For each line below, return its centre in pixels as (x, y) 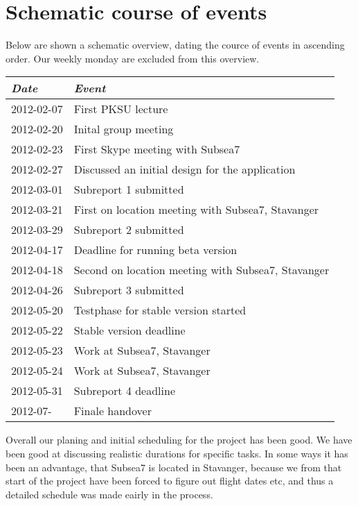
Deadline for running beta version (155, 250)
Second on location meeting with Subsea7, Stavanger (202, 270)
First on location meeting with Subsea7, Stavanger (196, 210)
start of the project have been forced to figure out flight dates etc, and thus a (170, 481)
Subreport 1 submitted (129, 189)
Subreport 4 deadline (125, 391)
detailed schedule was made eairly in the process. (109, 494)
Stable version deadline (129, 330)
